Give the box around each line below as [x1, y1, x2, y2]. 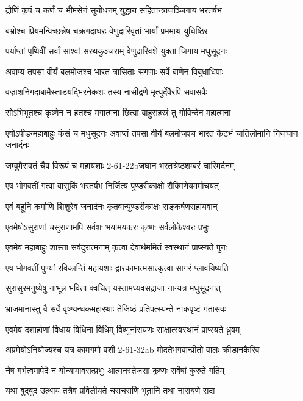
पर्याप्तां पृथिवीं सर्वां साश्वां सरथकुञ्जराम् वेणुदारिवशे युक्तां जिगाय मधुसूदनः [5, 44, 227, 57]
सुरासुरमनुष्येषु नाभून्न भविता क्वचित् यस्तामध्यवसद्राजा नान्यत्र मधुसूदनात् [5, 282, 221, 294]
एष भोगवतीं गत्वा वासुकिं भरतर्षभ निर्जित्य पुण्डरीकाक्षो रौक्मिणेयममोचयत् [5, 179, 219, 192]
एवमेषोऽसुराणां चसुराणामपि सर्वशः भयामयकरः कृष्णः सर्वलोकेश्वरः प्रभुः [5, 220, 209, 233]
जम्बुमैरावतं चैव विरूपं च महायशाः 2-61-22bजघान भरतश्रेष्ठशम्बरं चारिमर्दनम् [5, 158, 235, 171]
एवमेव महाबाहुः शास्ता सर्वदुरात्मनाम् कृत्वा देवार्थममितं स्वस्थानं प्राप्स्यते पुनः [5, 241, 227, 254]
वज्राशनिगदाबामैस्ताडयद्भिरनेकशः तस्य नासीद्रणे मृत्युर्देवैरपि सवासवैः [5, 85, 207, 98]
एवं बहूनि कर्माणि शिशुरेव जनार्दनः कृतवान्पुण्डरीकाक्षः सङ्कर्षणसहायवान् [5, 199, 218, 212]
